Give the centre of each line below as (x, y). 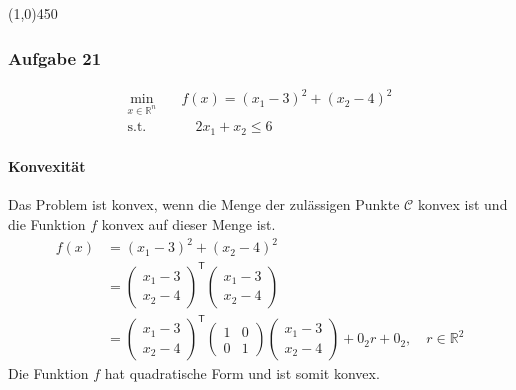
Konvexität (47, 166)
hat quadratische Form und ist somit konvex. (242, 373)
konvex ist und (462, 204)
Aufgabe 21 (55, 57)
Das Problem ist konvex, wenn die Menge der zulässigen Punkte (204, 204)
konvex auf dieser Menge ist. (188, 224)
